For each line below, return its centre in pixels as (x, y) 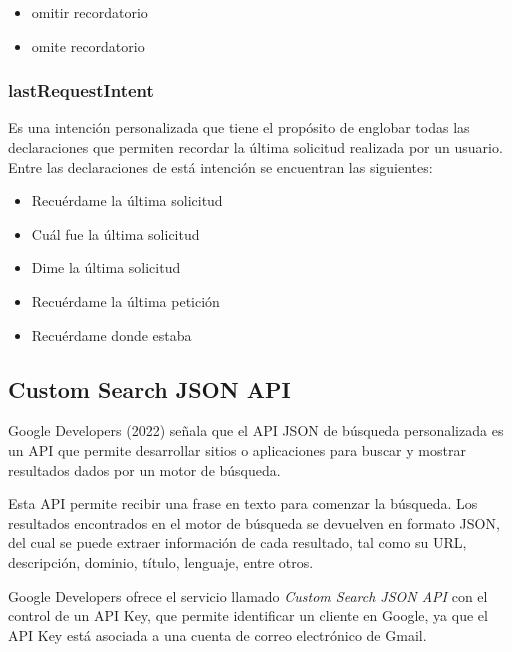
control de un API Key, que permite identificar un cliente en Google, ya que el (248, 615)
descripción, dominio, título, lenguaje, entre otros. (161, 561)
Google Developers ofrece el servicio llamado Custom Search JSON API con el (248, 595)
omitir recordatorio (89, 12)
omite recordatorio (88, 45)
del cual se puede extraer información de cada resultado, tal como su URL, (237, 542)
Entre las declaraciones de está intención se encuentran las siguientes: (220, 166)
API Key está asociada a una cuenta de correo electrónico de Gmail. (217, 634)
